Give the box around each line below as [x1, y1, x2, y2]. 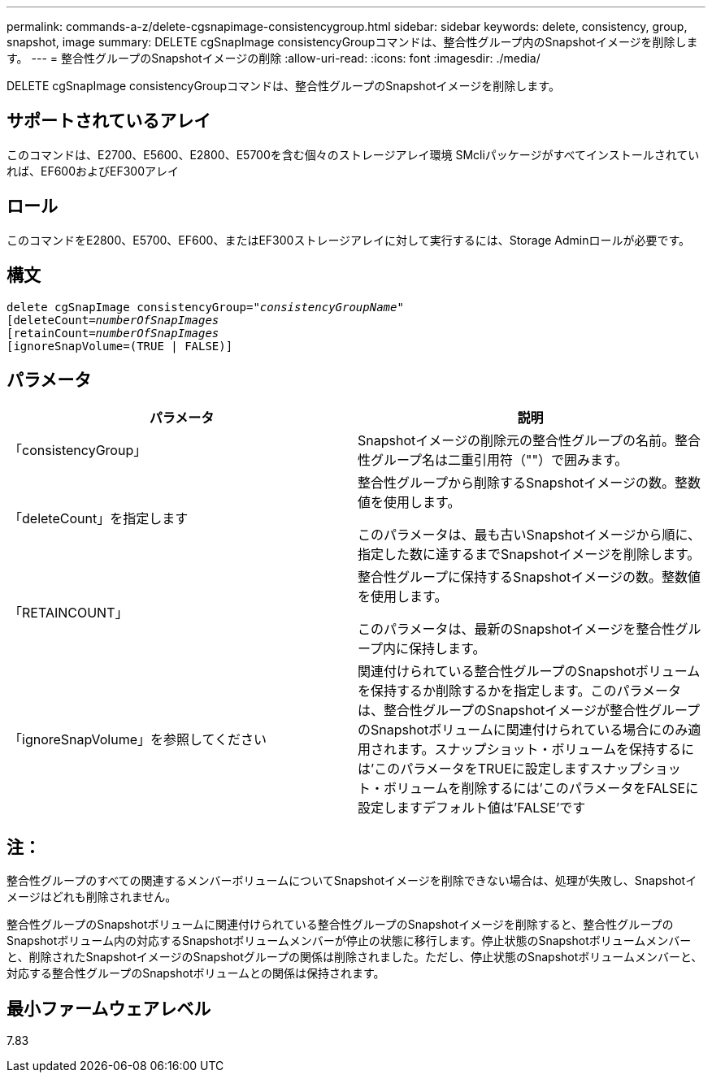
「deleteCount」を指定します [9, 510, 189, 527]
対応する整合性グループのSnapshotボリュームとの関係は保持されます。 [7, 966, 385, 981]
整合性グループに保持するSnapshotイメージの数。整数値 [358, 569, 701, 586]
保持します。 [409, 640, 486, 657]
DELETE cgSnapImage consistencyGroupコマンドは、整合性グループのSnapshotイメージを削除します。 [7, 79, 560, 93]
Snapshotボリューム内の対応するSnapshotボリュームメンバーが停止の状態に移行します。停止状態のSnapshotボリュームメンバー [7, 934, 692, 948]
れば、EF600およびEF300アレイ [7, 163, 180, 178]
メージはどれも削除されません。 [7, 890, 177, 904]
